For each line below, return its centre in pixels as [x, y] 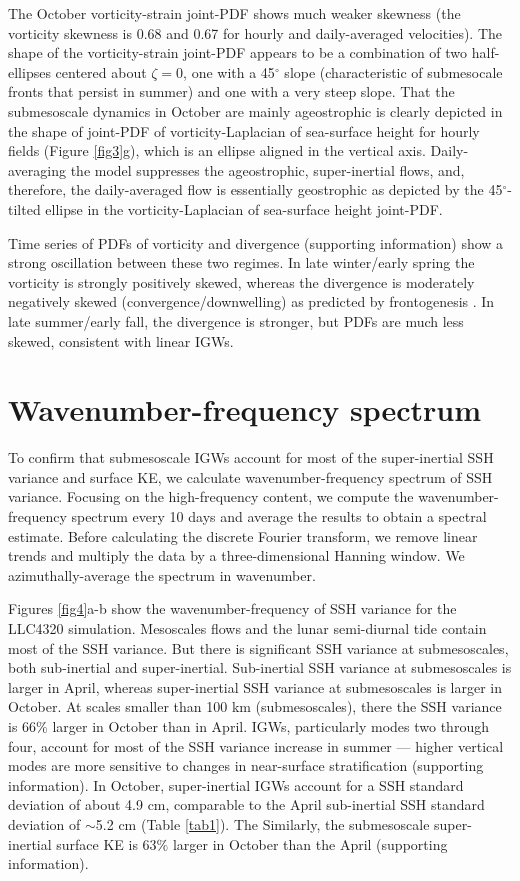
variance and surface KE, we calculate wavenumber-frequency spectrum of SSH [250, 476]
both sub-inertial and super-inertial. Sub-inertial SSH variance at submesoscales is [260, 667]
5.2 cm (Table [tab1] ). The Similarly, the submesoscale [262, 823]
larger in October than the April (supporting [310, 843]
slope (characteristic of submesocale [393, 71]
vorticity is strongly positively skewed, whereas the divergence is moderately [241, 281]
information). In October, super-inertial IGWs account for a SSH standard [236, 784]
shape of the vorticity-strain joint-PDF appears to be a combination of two [238, 52]
